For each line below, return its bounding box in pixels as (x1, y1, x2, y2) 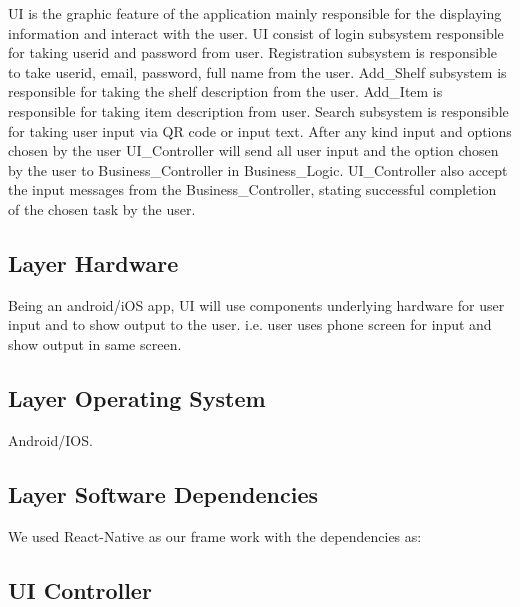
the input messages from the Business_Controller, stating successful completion (8, 179, 497, 200)
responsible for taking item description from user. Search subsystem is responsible (8, 100, 509, 121)
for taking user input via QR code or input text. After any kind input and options (8, 120, 512, 141)
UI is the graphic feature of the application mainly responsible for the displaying (8, 3, 502, 23)
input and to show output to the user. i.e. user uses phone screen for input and (8, 314, 492, 335)
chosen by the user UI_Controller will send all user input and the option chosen (8, 140, 499, 161)
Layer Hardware (8, 247, 179, 278)
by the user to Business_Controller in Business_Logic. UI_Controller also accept (8, 159, 508, 180)
